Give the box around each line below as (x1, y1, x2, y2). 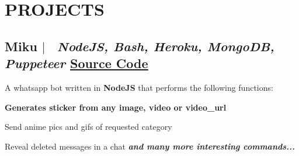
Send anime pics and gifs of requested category (5, 120, 172, 133)
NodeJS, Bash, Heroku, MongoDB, (57, 37, 274, 55)
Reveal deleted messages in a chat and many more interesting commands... (5, 140, 295, 152)
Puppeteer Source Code (5, 54, 148, 72)
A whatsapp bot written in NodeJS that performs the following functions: (5, 81, 273, 93)
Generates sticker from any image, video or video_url (5, 101, 227, 113)
